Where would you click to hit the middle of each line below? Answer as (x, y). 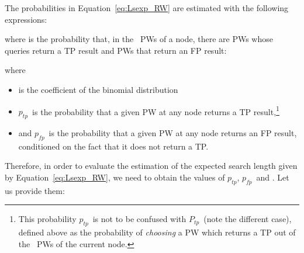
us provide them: (35, 190)
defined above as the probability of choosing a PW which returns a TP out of (157, 232)
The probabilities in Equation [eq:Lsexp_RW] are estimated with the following (147, 8)
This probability (47, 219)
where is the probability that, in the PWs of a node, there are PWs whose (139, 39)
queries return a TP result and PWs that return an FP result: (116, 50)
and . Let (273, 177)
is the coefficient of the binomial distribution (98, 89)
